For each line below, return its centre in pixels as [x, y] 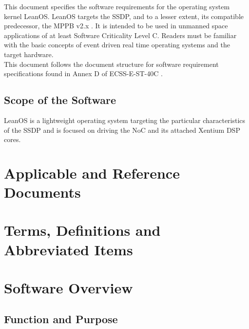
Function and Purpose [61, 319]
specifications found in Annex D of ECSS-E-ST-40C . [83, 73]
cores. [12, 139]
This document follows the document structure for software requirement [111, 64]
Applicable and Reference [92, 173]
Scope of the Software [60, 100]
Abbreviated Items [68, 249]
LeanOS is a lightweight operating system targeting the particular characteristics [125, 120]
